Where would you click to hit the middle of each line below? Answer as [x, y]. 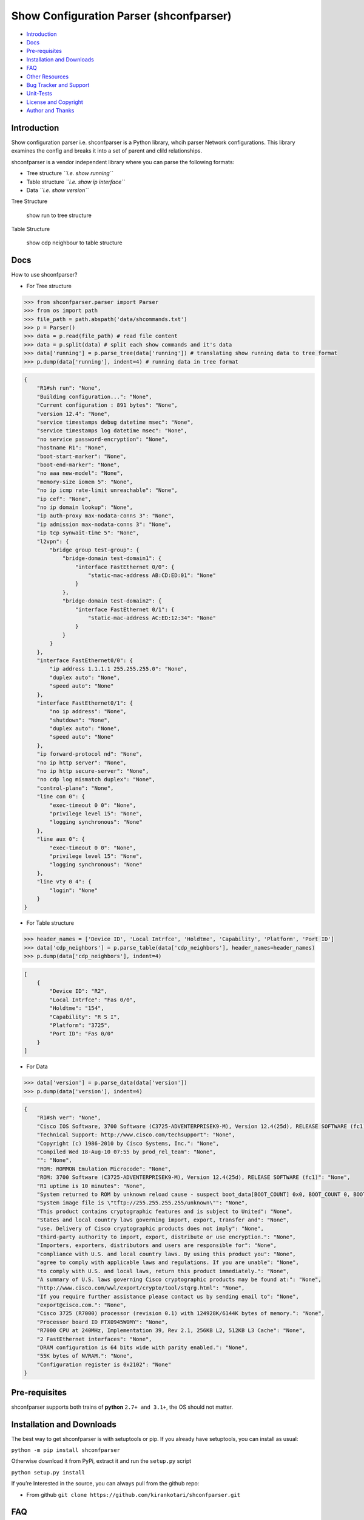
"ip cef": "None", [64, 499]
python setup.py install [48, 1472]
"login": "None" [74, 890]
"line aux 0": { [61, 839]
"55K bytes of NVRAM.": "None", [85, 1356]
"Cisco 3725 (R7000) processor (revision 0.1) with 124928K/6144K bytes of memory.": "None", [180, 1314]
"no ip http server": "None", [82, 762]
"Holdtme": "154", [77, 1008]
